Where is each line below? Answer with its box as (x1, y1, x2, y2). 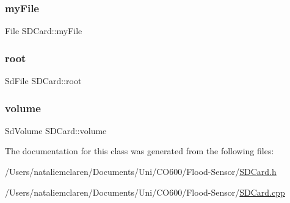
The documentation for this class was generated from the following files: (5, 144, 274, 157)
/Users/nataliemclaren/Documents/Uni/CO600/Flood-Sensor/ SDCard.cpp (5, 185, 285, 198)
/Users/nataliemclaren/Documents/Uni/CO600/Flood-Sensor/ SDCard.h (5, 165, 277, 178)
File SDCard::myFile (5, 24, 82, 37)
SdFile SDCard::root (5, 74, 82, 87)
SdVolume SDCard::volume (5, 124, 107, 137)
